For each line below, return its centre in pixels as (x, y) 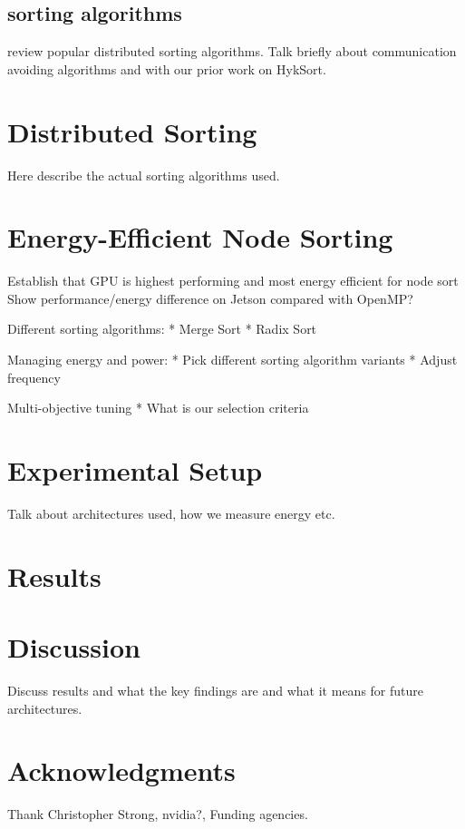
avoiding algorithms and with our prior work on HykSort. (167, 68)
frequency (34, 377)
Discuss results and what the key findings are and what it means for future (216, 691)
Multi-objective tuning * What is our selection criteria (158, 408)
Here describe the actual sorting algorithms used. (144, 175)
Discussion (74, 647)
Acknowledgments (121, 770)
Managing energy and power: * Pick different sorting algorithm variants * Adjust (232, 360)
